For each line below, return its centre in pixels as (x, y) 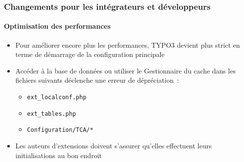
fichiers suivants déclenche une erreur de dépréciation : (97, 80)
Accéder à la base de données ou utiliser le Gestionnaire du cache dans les (125, 70)
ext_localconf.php (57, 98)
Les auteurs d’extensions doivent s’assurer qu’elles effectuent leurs (113, 145)
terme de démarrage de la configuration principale (90, 54)
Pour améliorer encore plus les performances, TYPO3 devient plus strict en (128, 45)
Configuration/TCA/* (60, 130)
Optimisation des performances (57, 26)
